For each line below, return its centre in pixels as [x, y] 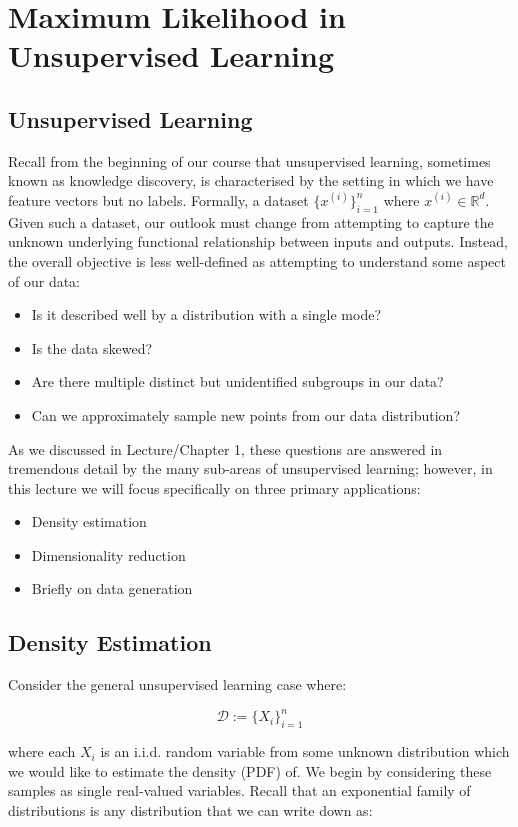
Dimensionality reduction [108, 554]
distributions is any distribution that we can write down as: [190, 809]
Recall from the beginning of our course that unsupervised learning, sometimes [249, 160]
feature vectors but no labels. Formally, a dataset [158, 199]
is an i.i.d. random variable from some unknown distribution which [305, 751]
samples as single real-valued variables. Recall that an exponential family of [239, 790]
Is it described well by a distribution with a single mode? [206, 314]
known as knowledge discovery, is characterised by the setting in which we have [251, 180]
